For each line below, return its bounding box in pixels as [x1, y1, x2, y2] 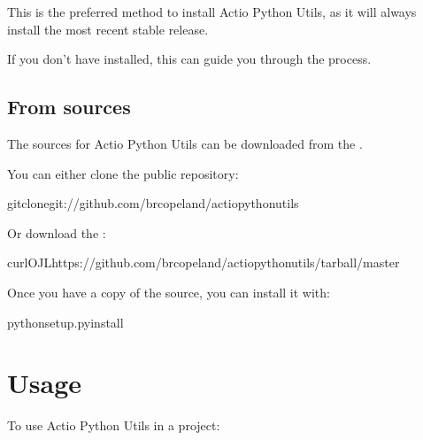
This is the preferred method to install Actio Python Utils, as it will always [7, 3, 417, 20]
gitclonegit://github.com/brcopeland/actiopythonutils [7, 194, 299, 212]
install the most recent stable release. [7, 19, 209, 38]
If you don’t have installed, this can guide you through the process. [7, 50, 372, 68]
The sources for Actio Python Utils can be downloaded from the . [7, 134, 363, 152]
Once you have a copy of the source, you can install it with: [7, 282, 330, 301]
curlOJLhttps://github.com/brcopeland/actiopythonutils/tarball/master [7, 253, 400, 272]
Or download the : [7, 223, 106, 242]
